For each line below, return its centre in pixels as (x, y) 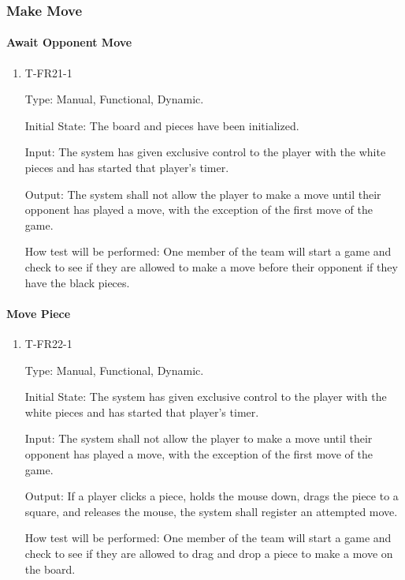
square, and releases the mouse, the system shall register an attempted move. (211, 511)
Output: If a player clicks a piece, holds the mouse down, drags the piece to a (212, 496)
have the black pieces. (77, 282)
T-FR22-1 (48, 343)
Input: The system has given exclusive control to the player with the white (205, 152)
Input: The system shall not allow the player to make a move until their (199, 438)
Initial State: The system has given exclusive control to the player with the (206, 397)
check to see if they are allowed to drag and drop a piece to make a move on (209, 553)
